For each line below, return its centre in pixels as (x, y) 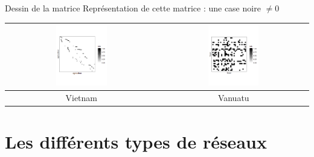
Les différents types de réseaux (136, 141)
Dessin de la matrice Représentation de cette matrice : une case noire (133, 8)
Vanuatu (233, 97)
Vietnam (82, 97)
